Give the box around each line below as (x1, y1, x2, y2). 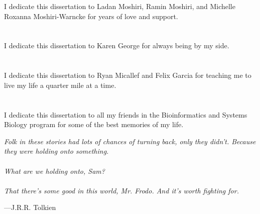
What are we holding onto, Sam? (4, 165, 105, 176)
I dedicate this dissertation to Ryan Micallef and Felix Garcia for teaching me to (4, 70, 251, 80)
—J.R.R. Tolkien (4, 202, 56, 212)
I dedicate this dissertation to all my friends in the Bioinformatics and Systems (4, 109, 247, 120)
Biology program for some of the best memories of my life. (4, 119, 184, 130)
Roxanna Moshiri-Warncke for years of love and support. (4, 11, 178, 21)
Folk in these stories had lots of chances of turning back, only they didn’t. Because (4, 136, 256, 146)
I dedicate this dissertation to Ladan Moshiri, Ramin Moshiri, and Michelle (4, 1, 235, 11)
